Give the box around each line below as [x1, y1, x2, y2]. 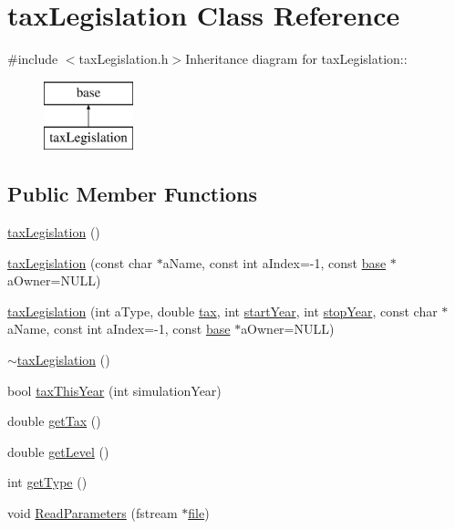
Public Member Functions [7, 180, 257, 208]
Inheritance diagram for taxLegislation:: [185, 49, 408, 68]
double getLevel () [7, 441, 109, 461]
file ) [188, 503, 210, 523]
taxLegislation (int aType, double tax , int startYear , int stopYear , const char [7, 301, 438, 320]
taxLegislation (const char [7, 253, 153, 272]
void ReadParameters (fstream [7, 503, 178, 523]
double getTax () [7, 411, 101, 430]
